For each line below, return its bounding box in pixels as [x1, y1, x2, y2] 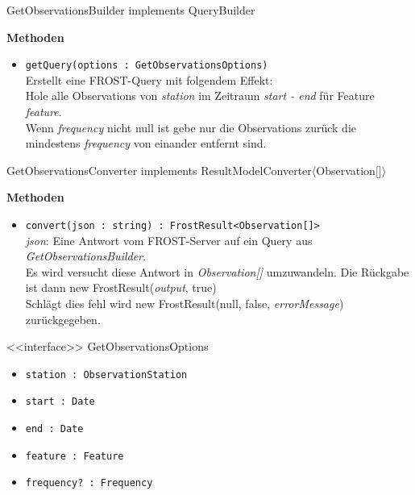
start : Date [25, 396, 95, 408]
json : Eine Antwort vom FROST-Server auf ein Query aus [25, 231, 313, 248]
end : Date [25, 423, 84, 435]
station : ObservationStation [25, 368, 188, 381]
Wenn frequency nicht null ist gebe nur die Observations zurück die [25, 119, 357, 135]
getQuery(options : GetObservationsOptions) [25, 60, 268, 72]
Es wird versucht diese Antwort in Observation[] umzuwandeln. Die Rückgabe [25, 263, 409, 280]
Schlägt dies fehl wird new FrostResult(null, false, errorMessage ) [25, 295, 344, 312]
